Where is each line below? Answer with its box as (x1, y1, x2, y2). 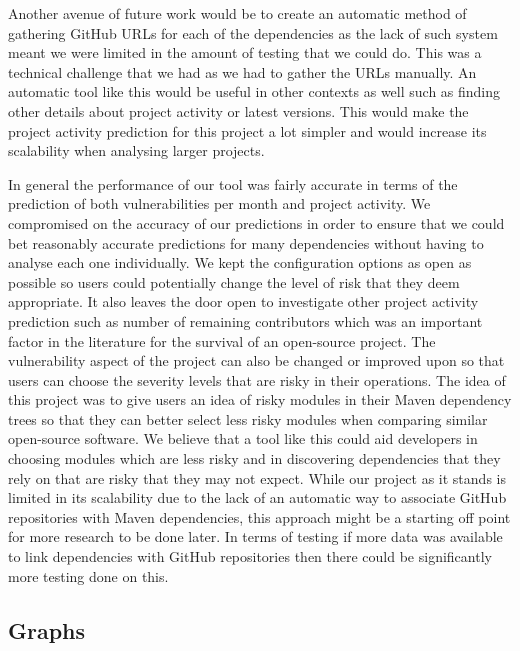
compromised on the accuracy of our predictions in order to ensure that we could (8, 212, 505, 233)
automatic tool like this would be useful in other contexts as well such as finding (8, 81, 501, 102)
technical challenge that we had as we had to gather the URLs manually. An (8, 61, 477, 82)
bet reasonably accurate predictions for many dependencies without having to (8, 232, 484, 253)
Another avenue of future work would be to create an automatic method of (8, 3, 467, 23)
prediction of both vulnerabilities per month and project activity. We (8, 193, 431, 214)
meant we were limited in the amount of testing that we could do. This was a (8, 42, 482, 63)
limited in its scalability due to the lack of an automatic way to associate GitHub (8, 487, 507, 508)
